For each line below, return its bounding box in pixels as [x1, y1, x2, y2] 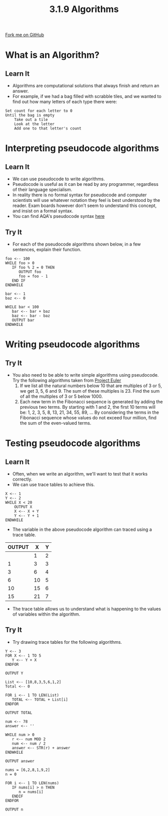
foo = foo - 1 [18, 274, 48, 279]
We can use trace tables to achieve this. [12, 482, 95, 488]
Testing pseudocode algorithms [5, 438, 141, 449]
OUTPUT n [5, 807, 23, 812]
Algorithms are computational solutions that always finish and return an [12, 83, 159, 89]
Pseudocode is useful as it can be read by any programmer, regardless [12, 181, 158, 187]
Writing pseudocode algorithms [5, 339, 140, 350]
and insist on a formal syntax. [12, 208, 73, 214]
